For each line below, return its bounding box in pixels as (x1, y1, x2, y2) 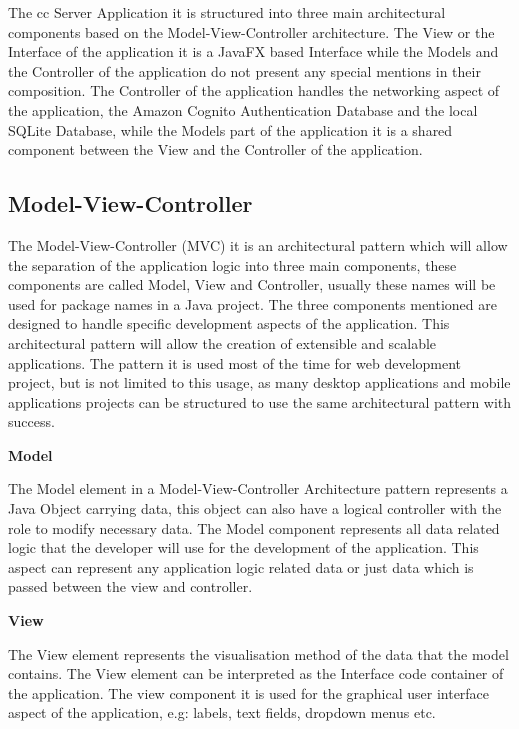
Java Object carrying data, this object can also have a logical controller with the (8, 498, 502, 519)
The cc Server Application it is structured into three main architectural (8, 2, 446, 22)
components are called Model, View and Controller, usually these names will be (8, 274, 496, 295)
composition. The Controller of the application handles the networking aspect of (8, 80, 500, 101)
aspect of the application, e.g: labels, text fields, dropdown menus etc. (8, 702, 436, 723)
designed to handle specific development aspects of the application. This (8, 313, 450, 334)
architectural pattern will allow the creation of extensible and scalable (8, 332, 437, 353)
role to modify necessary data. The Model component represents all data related (8, 517, 500, 538)
